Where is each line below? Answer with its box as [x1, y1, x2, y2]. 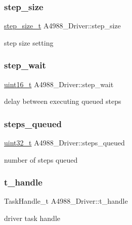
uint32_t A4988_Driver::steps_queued [4, 137, 125, 148]
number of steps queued [4, 154, 78, 165]
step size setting [4, 37, 54, 48]
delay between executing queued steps [4, 96, 121, 106]
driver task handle [4, 213, 61, 223]
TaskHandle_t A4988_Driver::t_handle [4, 196, 128, 206]
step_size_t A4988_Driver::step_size [4, 20, 121, 31]
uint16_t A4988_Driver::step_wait [4, 79, 114, 89]
